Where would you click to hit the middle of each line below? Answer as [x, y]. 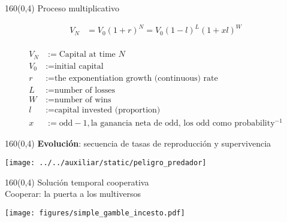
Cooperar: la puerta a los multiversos [73, 194]
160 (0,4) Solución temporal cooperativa [77, 182]
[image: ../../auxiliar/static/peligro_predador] [106, 162]
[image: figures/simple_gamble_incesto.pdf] [95, 213]
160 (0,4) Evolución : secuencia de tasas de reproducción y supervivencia [138, 143]
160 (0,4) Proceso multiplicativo [62, 8]
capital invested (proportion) [107, 110]
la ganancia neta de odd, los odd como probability [183, 124]
